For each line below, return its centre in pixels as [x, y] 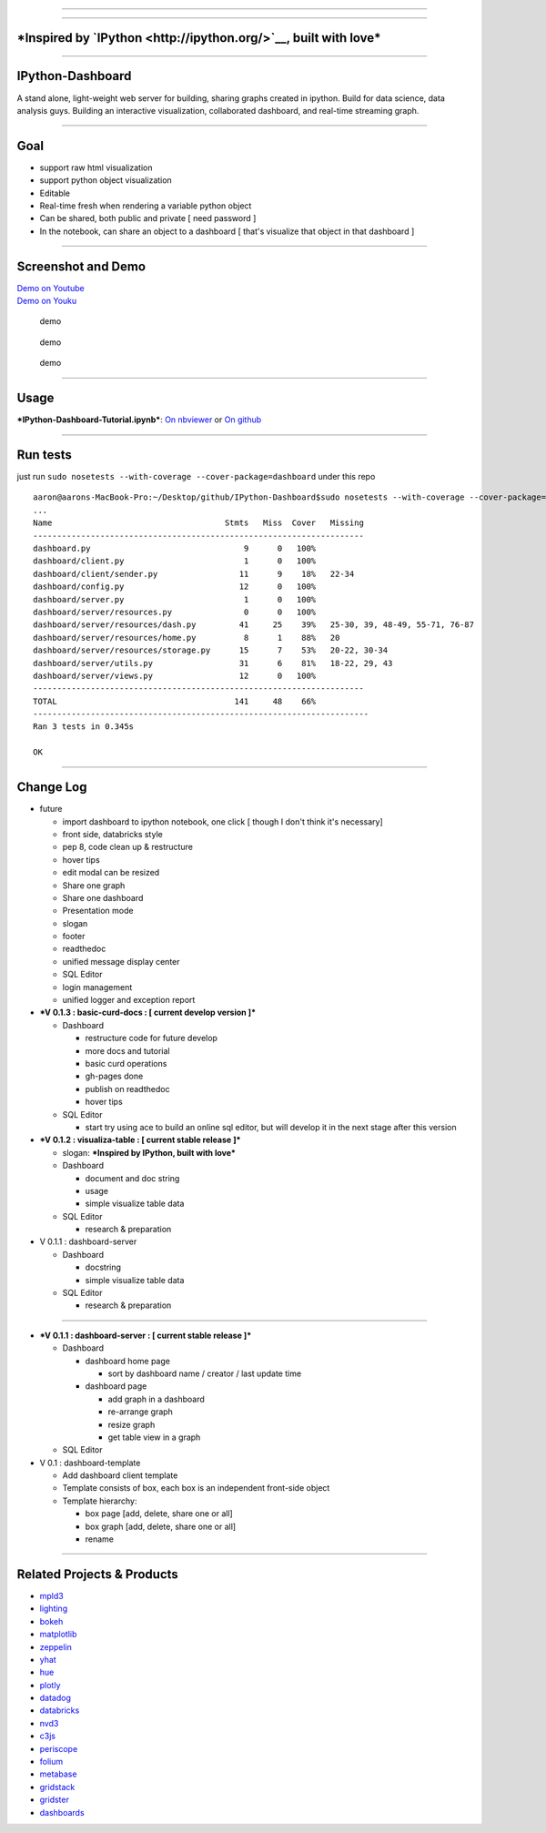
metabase [58, 1774]
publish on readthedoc [127, 1089]
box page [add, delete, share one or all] [159, 1514]
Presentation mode [98, 911]
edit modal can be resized [111, 873]
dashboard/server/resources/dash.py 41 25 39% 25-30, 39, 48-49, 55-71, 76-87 [254, 625]
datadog [56, 1698]
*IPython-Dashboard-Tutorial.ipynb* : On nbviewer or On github [139, 420]
